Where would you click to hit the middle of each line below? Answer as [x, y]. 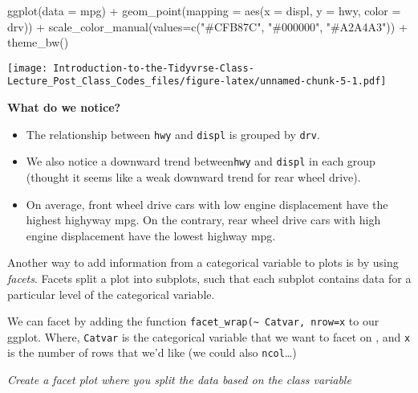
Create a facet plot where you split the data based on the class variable [179, 380]
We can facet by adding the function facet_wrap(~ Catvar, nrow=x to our [193, 321]
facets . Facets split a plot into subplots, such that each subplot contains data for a [209, 278]
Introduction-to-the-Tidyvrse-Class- [154, 68]
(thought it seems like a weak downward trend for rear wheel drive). [193, 177]
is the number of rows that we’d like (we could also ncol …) [152, 352]
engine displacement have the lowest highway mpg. [151, 235]
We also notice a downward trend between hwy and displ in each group [201, 161]
